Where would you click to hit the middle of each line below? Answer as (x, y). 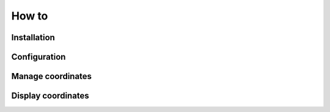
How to (30, 16)
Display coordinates (50, 96)
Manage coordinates (51, 76)
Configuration (38, 57)
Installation (33, 37)
